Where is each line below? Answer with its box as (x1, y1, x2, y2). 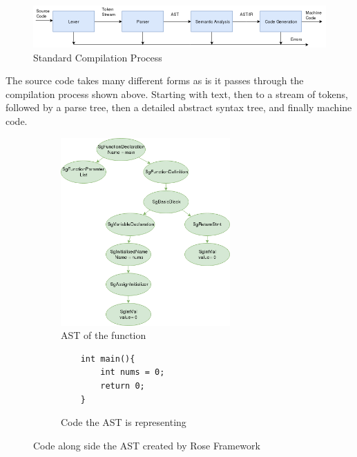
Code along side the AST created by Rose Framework (33, 438, 260, 452)
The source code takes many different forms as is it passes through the (6, 73, 304, 88)
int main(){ (80, 353, 135, 364)
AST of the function (61, 328, 146, 342)
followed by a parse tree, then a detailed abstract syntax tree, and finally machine (6, 100, 352, 115)
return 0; (100, 381, 145, 391)
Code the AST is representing (61, 415, 186, 429)
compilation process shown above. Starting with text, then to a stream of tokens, (6, 86, 348, 101)
